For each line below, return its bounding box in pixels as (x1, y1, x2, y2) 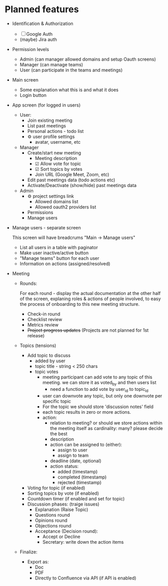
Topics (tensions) (19, 342, 57, 349)
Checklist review (27, 316, 62, 322)
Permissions (27, 209, 53, 215)
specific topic (42, 398, 71, 404)
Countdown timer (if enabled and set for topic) (27, 495, 125, 501)
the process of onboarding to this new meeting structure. (19, 301, 140, 307)
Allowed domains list (35, 198, 78, 204)
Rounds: (19, 280, 38, 286)
